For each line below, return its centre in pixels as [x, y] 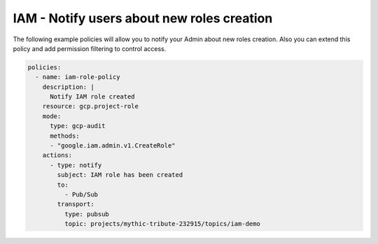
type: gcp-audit [78, 126]
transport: [76, 204]
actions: [57, 155]
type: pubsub [87, 214]
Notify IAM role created [93, 97]
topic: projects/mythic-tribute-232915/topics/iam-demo [162, 224]
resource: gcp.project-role [91, 106]
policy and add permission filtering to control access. [90, 48]
